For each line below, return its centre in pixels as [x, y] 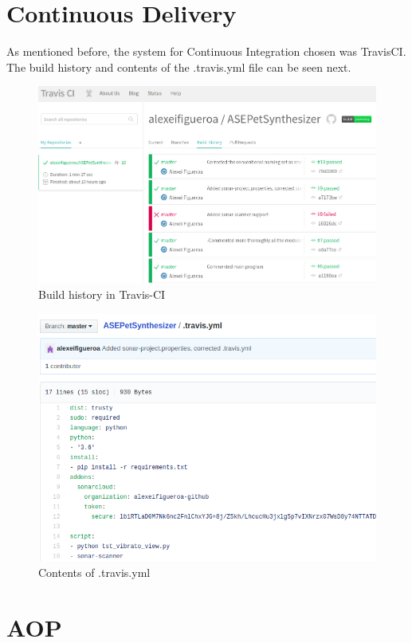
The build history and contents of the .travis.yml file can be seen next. [179, 67]
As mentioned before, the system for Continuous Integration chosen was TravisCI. [206, 51]
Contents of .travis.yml [94, 572]
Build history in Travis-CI [102, 294]
